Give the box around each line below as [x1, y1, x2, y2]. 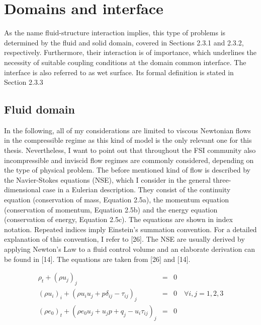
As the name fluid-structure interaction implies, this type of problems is [4, 27, 226, 38]
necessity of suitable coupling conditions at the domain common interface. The [4, 57, 246, 67]
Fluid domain [4, 101, 75, 117]
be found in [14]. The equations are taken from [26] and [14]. [4, 253, 191, 264]
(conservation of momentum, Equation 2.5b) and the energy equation [4, 204, 218, 214]
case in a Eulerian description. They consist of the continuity [43, 184, 231, 195]
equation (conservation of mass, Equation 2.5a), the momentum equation [4, 194, 229, 205]
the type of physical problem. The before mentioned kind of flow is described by [4, 165, 250, 175]
